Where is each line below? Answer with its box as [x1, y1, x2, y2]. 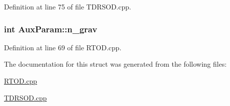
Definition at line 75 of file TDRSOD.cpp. [4, 1, 131, 11]
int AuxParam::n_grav [4, 22, 97, 35]
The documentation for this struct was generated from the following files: [4, 59, 227, 69]
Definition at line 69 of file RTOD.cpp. [4, 42, 122, 52]
